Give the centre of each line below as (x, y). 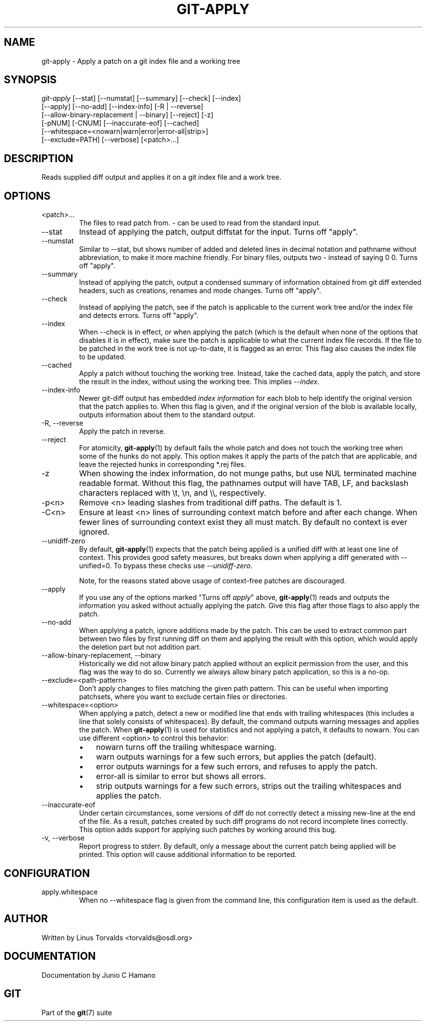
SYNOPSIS (30, 80)
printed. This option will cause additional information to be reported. (188, 855)
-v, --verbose (63, 838)
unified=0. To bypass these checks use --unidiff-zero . (166, 566)
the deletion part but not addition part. (140, 647)
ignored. (94, 532)
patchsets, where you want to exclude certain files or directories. (183, 697)
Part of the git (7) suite (77, 1012)
